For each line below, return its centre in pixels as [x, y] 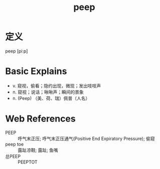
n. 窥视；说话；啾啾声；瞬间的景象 [48, 92]
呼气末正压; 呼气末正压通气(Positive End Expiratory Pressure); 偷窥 [87, 138]
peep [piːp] [17, 51]
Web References [41, 119]
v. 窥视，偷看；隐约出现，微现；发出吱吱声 [57, 85]
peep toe [15, 144]
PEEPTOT [28, 162]
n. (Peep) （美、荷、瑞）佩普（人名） [51, 98]
